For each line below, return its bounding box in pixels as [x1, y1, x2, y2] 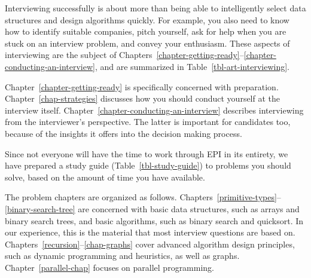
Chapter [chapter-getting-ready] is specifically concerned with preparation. [5, 80, 279, 93]
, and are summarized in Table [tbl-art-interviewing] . [94, 60, 289, 72]
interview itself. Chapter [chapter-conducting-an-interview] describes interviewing [5, 103, 304, 116]
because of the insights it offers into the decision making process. [5, 127, 242, 139]
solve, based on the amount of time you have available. [5, 170, 205, 183]
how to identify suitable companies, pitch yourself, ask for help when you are [5, 25, 286, 38]
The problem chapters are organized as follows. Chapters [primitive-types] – [5, 191, 281, 203]
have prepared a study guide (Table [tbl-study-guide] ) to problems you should [5, 159, 291, 172]
